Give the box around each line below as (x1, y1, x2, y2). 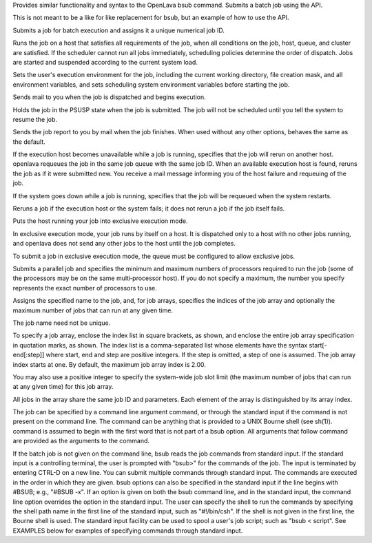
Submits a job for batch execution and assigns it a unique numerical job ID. (12, 26, 225, 34)
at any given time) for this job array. (12, 383, 114, 391)
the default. (12, 138, 46, 146)
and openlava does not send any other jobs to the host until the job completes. (12, 239, 236, 248)
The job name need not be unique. (12, 319, 111, 327)
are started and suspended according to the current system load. (12, 58, 198, 66)
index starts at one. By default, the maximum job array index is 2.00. (12, 360, 207, 368)
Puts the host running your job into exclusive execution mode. (12, 217, 188, 225)
